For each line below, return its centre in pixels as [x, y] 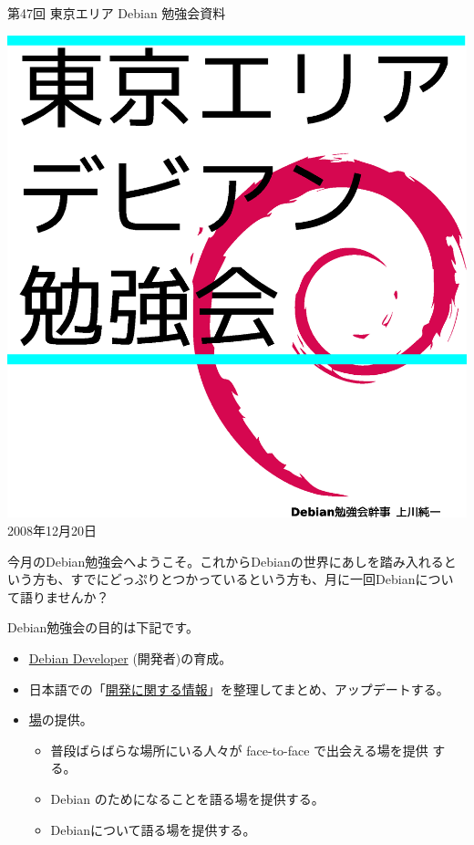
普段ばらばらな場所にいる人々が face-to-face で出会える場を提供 [239, 750]
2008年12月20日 [52, 530]
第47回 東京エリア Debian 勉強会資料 [117, 13]
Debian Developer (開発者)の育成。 [130, 657]
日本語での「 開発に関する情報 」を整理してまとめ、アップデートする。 [239, 689]
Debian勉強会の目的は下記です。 [103, 627]
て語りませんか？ [58, 596]
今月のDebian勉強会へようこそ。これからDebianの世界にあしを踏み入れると [232, 561]
